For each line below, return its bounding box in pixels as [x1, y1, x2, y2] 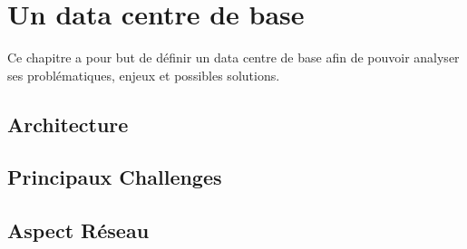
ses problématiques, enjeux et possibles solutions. [7, 65, 280, 84]
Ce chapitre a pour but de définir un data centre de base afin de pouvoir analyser [7, 48, 460, 67]
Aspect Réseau [7, 216, 150, 244]
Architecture [7, 110, 129, 138]
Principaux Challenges [7, 163, 222, 191]
